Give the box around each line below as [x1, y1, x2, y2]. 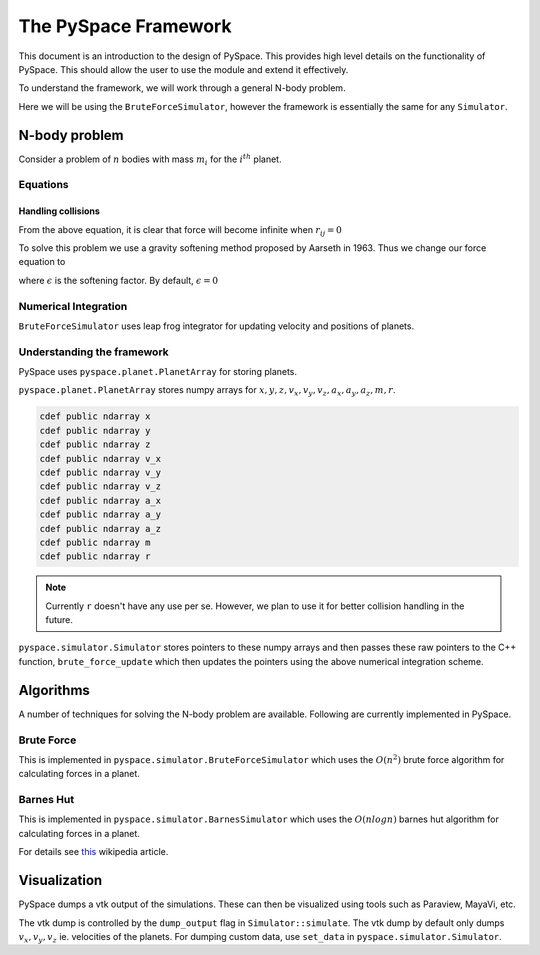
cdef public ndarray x [39, 411, 151, 422]
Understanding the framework [18, 345, 169, 359]
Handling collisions [18, 205, 100, 217]
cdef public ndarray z [39, 439, 151, 450]
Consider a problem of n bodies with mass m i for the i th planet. [18, 151, 282, 167]
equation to [18, 256, 66, 268]
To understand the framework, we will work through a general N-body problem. [18, 82, 346, 94]
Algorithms [18, 681, 90, 699]
